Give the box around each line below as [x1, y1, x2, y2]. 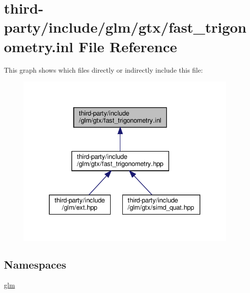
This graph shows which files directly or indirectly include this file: [4, 64, 203, 75]
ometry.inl [4, 36, 74, 56]
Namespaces [4, 257, 66, 272]
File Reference [78, 36, 177, 56]
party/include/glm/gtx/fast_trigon [4, 17, 247, 37]
